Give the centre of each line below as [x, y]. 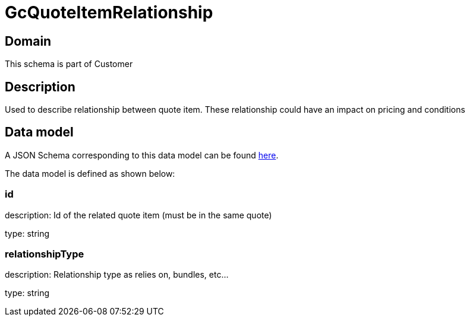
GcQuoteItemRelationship [109, 12]
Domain [28, 41]
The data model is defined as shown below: [90, 173]
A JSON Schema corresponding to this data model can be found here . [142, 155]
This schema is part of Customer [69, 64]
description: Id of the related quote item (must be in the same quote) [138, 215]
